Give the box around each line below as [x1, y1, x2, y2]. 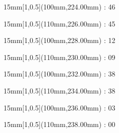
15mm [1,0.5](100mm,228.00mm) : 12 [4, 35, 115, 45]
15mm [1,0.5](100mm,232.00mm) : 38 [4, 68, 115, 79]
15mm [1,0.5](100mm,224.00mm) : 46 [4, 1, 115, 11]
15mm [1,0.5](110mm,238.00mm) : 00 [4, 119, 115, 129]
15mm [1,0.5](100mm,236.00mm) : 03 [4, 102, 115, 112]
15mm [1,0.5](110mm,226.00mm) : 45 [4, 18, 115, 28]
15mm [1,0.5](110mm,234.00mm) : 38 [4, 85, 115, 95]
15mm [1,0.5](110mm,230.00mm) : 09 [4, 51, 115, 62]
